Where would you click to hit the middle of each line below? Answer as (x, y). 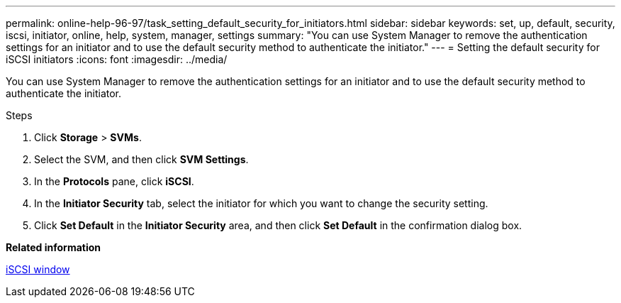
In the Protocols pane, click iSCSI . (114, 181)
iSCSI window (38, 269)
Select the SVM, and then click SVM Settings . (141, 159)
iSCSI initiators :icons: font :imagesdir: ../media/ (117, 59)
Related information (54, 247)
